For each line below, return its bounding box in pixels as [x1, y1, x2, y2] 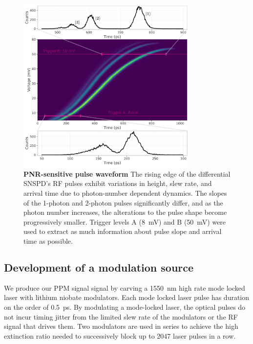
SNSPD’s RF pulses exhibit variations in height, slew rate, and [23, 178, 212, 188]
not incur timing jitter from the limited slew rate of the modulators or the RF [4, 311, 238, 321]
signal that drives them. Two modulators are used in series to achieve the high [4, 321, 238, 331]
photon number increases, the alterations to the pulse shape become [23, 207, 227, 217]
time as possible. [23, 235, 73, 246]
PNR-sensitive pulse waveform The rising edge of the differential [23, 168, 231, 179]
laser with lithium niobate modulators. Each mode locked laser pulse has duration [4, 292, 250, 302]
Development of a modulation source [4, 259, 194, 275]
